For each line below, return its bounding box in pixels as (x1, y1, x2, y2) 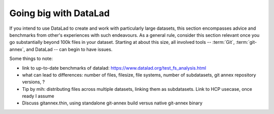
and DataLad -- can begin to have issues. (26, 46, 113, 52)
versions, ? (22, 79, 45, 85)
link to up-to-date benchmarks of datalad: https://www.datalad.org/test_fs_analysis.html (22, 65, 207, 71)
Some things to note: (9, 55, 53, 62)
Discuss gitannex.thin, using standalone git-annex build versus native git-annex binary (22, 100, 203, 106)
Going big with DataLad (9, 8, 110, 19)
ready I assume (22, 93, 54, 99)
